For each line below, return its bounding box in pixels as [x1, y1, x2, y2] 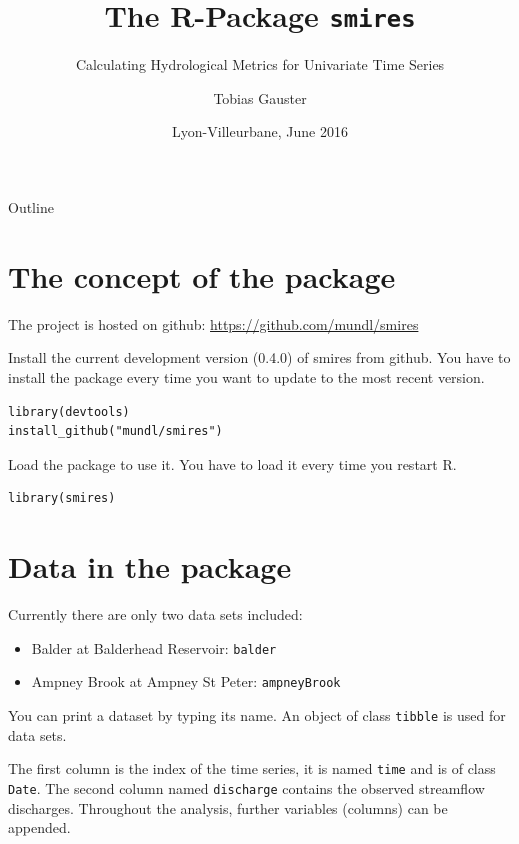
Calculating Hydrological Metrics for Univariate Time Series [75, 54, 445, 75]
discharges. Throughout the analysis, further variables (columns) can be [8, 797, 448, 818]
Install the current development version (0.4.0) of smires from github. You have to [8, 347, 511, 368]
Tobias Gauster [213, 87, 307, 108]
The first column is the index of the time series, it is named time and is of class [8, 758, 496, 779]
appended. [8, 817, 71, 838]
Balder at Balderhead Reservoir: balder [31, 637, 277, 658]
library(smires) [8, 491, 116, 506]
